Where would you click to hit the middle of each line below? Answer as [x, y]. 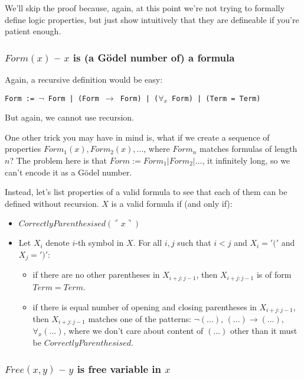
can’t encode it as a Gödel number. [68, 172]
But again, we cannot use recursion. [69, 117]
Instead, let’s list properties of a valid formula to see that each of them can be [146, 192]
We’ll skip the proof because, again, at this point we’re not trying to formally [145, 8]
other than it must [264, 331]
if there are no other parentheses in [96, 275]
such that [194, 243]
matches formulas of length [249, 149]
